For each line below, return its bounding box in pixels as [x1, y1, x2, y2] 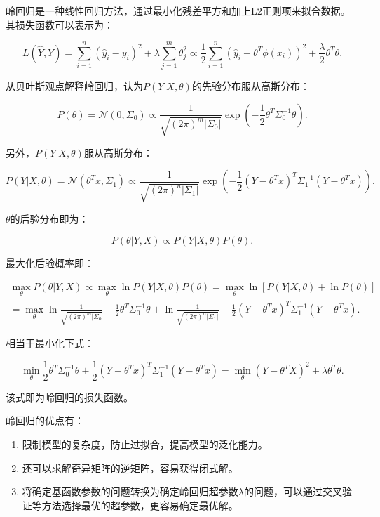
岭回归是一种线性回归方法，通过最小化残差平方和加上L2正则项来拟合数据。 [6, 4, 351, 18]
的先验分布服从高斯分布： [191, 79, 310, 93]
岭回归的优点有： [6, 413, 84, 428]
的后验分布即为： [10, 211, 89, 226]
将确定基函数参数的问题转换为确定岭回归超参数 [22, 484, 238, 499]
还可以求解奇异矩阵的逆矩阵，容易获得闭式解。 [22, 460, 238, 475]
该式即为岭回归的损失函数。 [6, 389, 133, 404]
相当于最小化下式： [6, 336, 94, 351]
